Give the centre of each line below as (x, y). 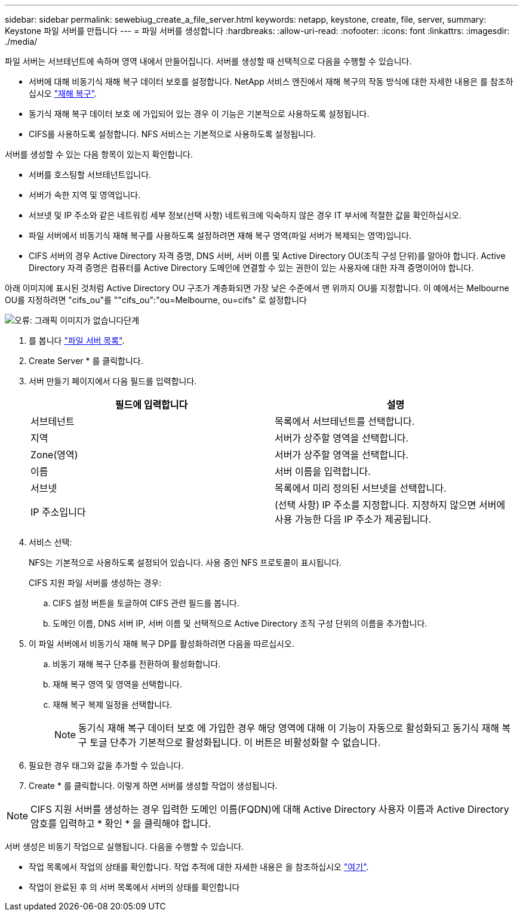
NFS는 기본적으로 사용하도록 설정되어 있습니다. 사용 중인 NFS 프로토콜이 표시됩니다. (185, 562)
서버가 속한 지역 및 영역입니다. (85, 195)
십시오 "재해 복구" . (63, 93)
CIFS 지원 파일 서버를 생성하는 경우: (95, 583)
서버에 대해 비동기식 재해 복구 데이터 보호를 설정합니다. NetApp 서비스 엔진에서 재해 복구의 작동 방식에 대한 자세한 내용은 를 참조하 (271, 81)
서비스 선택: (50, 542)
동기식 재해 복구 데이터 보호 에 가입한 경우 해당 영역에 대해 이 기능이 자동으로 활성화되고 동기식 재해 (289, 728)
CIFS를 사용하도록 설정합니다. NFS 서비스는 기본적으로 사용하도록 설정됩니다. (173, 134)
